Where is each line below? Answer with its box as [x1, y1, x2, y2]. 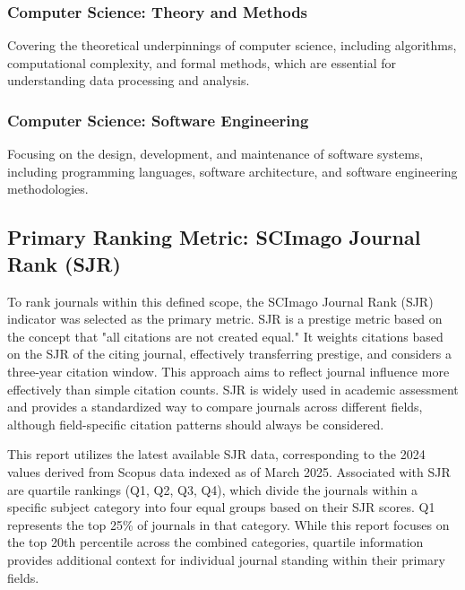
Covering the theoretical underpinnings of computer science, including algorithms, [7, 36, 457, 55]
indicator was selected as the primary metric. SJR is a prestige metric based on [7, 309, 443, 328]
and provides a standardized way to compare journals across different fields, [7, 397, 423, 416]
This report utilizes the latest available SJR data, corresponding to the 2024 [7, 445, 426, 464]
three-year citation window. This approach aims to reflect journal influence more [7, 361, 450, 380]
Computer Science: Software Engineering [7, 108, 309, 131]
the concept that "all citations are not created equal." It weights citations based [7, 326, 443, 345]
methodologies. [7, 179, 89, 198]
